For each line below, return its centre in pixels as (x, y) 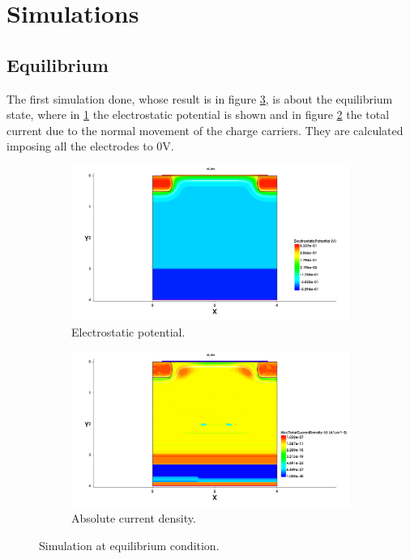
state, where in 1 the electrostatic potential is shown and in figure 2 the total (198, 114)
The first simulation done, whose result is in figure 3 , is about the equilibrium (200, 98)
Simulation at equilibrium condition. (129, 545)
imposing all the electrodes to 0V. (90, 146)
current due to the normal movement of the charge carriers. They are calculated (205, 130)
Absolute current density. (134, 518)
